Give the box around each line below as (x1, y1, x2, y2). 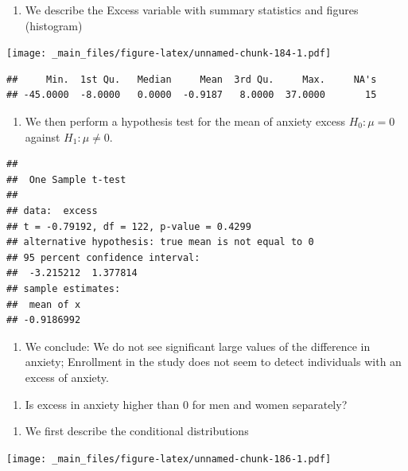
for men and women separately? (192, 395, 348, 412)
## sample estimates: (6, 282, 121, 294)
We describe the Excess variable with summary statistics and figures (25, 2, 359, 18)
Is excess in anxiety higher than (25, 395, 180, 412)
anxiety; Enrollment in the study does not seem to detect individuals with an (25, 353, 402, 370)
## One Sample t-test (6, 173, 126, 185)
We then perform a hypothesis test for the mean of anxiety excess (25, 113, 345, 130)
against (25, 128, 60, 145)
